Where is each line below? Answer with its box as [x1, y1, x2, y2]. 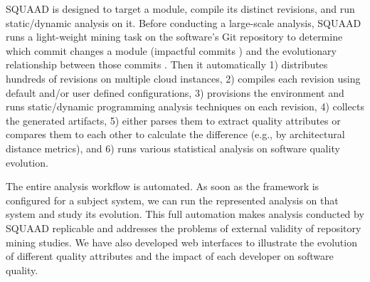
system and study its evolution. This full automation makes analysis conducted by [6, 207, 364, 221]
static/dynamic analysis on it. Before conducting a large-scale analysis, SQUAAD [6, 15, 361, 30]
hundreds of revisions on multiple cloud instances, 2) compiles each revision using [6, 70, 361, 85]
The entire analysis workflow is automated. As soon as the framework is [6, 179, 319, 194]
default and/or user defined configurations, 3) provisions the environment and [6, 85, 344, 100]
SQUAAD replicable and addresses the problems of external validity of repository [6, 220, 361, 235]
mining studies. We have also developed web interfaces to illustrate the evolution [6, 234, 357, 249]
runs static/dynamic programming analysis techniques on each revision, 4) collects [6, 99, 364, 114]
